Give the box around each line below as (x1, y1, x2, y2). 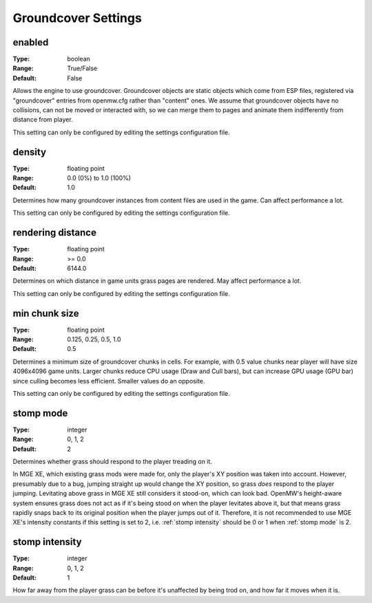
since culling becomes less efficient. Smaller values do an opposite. (12, 377, 205, 385)
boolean (67, 55, 91, 63)
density (12, 146, 47, 158)
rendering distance (12, 227, 96, 239)
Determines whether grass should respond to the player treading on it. (12, 458, 213, 466)
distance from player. (12, 116, 73, 124)
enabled (12, 36, 49, 48)
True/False (67, 64, 98, 72)
